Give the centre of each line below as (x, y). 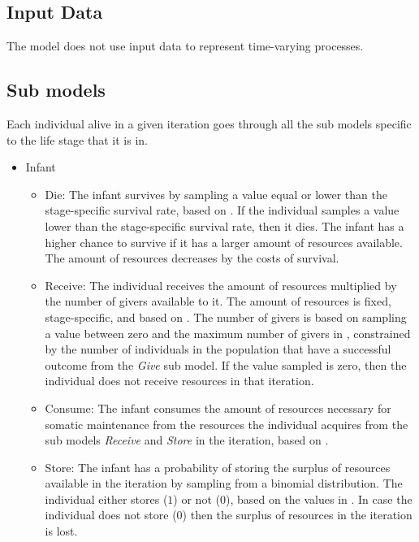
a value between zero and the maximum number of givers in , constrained (228, 333)
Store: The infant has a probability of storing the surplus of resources (218, 467)
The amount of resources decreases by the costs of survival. (192, 258)
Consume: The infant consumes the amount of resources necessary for (218, 408)
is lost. (61, 531)
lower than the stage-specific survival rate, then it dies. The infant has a (225, 225)
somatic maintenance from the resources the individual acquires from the (227, 424)
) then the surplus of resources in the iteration (297, 515)
